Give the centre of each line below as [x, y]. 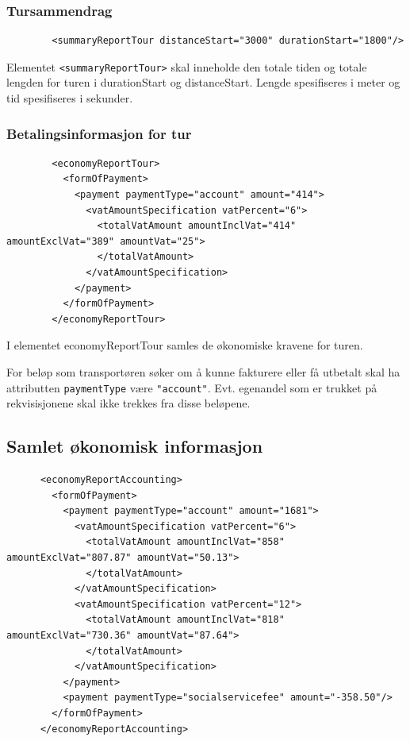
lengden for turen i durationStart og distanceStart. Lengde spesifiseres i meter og [203, 82]
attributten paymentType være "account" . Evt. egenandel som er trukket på [192, 387]
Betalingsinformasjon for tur [99, 133]
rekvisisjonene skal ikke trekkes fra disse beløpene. [128, 403]
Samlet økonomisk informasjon [135, 446]
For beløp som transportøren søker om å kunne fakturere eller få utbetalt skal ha [203, 372]
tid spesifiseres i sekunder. [70, 98]
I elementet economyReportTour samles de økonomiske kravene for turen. [185, 345]
